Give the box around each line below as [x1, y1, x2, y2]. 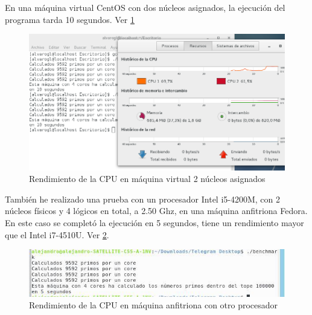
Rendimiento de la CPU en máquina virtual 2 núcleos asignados [29, 172, 266, 185]
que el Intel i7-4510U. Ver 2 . [5, 228, 109, 241]
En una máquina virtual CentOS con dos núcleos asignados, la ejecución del [5, 1, 285, 13]
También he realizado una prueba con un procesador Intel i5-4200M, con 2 [5, 192, 281, 205]
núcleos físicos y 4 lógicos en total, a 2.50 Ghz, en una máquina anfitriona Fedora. [5, 204, 308, 217]
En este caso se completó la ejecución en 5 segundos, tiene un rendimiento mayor [5, 216, 304, 229]
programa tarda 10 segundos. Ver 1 [5, 13, 135, 25]
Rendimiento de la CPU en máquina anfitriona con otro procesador [29, 299, 278, 311]
